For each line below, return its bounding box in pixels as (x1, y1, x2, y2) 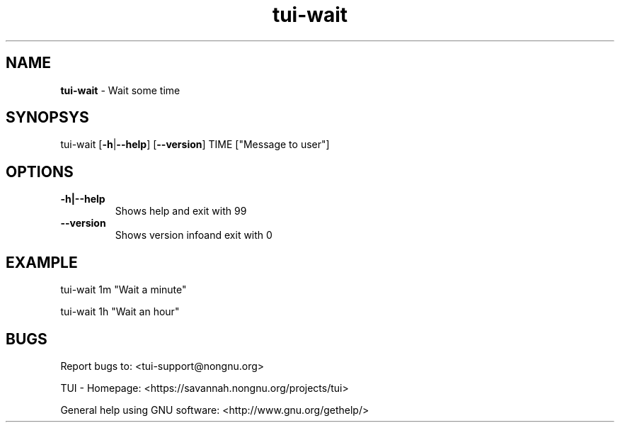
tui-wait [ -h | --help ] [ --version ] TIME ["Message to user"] (60, 138, 330, 151)
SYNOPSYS (6, 108, 89, 127)
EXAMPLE (6, 253, 78, 271)
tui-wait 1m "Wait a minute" (60, 283, 187, 296)
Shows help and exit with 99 (115, 205, 247, 218)
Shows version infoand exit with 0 (115, 229, 272, 242)
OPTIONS (6, 162, 74, 181)
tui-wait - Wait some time (60, 84, 180, 96)
